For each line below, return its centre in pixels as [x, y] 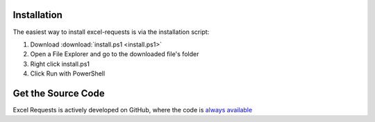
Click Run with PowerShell [68, 73]
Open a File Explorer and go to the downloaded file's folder [115, 54]
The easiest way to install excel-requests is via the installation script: [111, 32]
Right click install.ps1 [60, 64]
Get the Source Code [59, 93]
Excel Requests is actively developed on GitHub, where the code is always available [133, 110]
